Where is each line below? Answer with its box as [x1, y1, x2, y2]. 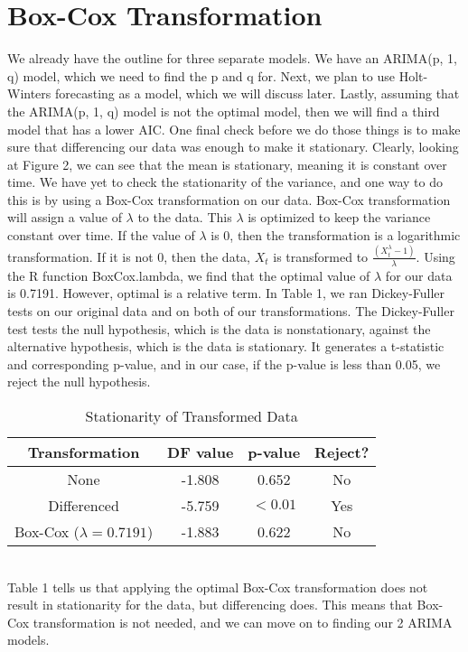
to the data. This [137, 208, 232, 227]
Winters [7, 84, 51, 103]
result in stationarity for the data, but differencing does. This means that [7, 595, 413, 614]
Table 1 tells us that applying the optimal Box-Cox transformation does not [7, 577, 428, 596]
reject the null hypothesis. [7, 372, 151, 391]
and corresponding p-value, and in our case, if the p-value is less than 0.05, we [7, 354, 441, 373]
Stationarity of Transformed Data [85, 405, 298, 426]
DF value [167, 441, 234, 462]
